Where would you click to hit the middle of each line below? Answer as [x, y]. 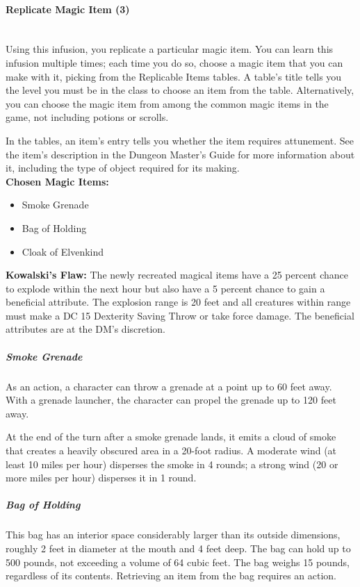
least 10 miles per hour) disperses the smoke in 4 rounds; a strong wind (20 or [172, 464]
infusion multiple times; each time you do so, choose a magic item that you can [174, 62]
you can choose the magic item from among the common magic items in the [167, 103]
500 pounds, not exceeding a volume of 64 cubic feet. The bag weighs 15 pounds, [178, 562]
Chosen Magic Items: [57, 181]
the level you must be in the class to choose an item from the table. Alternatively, [180, 90]
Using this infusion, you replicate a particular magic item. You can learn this [170, 49]
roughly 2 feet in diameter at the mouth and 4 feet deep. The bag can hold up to [178, 548]
